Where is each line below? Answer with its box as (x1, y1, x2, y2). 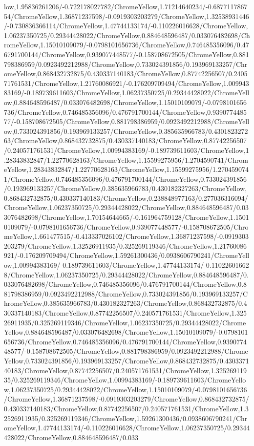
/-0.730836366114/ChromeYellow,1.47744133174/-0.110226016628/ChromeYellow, (4, 21, 248, 31)
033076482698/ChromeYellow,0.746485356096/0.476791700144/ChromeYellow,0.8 (4, 279, 247, 289)
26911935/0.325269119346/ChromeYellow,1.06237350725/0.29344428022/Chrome (4, 317, 246, 327)
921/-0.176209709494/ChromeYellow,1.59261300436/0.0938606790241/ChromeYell (4, 250, 250, 260)
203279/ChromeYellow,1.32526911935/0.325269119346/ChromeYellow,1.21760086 (4, 240, 247, 251)
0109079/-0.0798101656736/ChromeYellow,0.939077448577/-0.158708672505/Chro (4, 221, 249, 232)
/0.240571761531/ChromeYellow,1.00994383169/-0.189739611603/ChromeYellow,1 (4, 145, 249, 155)
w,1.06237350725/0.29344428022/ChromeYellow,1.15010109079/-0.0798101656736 (4, 384, 247, 394)
